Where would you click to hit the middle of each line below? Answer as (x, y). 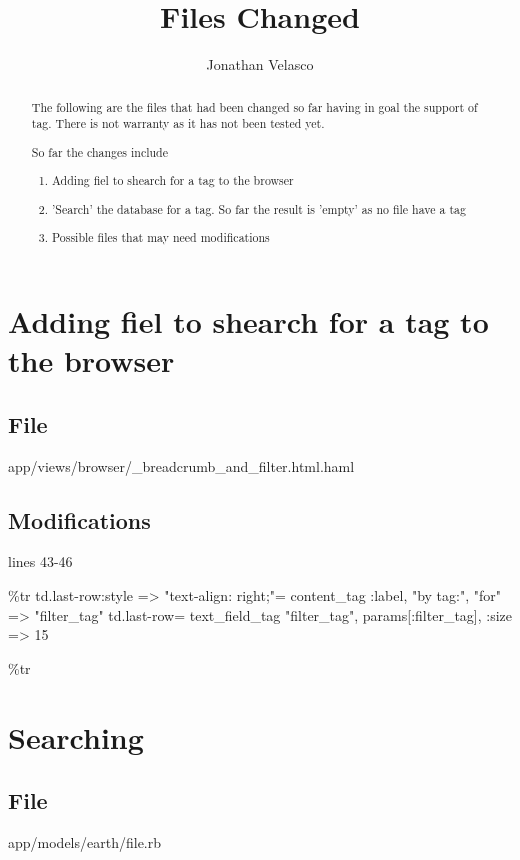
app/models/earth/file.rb (85, 841)
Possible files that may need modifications (161, 237)
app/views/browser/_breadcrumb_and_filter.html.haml (181, 465)
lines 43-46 (40, 561)
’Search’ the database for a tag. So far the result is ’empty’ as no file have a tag (259, 208)
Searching (76, 736)
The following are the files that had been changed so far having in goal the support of (254, 106)
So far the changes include (99, 151)
